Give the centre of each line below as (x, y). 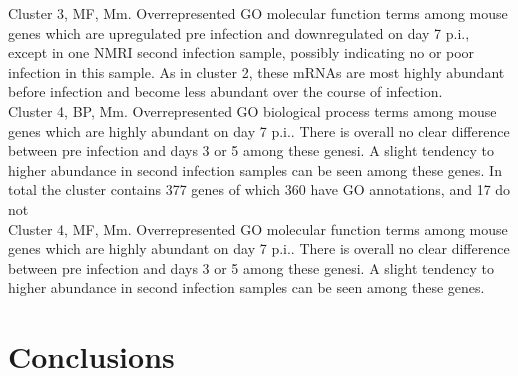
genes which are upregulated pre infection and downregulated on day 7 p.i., (239, 32)
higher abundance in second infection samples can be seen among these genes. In (255, 169)
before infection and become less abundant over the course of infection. (225, 91)
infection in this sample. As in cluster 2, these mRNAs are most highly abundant (256, 71)
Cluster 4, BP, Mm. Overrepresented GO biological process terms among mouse (252, 110)
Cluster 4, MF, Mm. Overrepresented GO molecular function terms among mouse (258, 228)
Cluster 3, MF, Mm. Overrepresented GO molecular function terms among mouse (258, 13)
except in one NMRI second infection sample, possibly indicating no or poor (241, 52)
